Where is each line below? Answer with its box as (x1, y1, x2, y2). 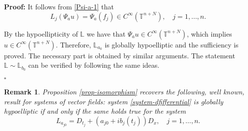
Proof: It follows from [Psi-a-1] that (4, 1, 114, 11)
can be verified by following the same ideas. (28, 60, 160, 70)
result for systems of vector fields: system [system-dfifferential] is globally (4, 96, 223, 106)
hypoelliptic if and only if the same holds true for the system (4, 106, 186, 116)
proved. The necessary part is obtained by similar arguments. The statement (4, 50, 235, 60)
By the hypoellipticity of (4, 28, 78, 39)
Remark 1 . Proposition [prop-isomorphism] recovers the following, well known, (4, 87, 245, 97)
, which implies (186, 28, 232, 39)
